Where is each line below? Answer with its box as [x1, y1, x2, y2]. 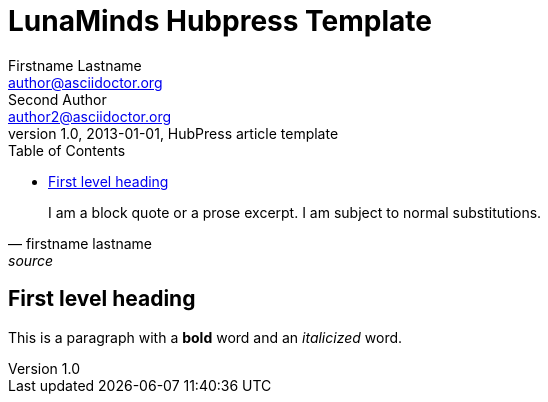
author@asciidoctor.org [8, 73, 163, 91]
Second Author [8, 90, 107, 108]
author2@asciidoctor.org [8, 107, 172, 125]
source [8, 251, 54, 269]
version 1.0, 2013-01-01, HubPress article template [8, 124, 339, 142]
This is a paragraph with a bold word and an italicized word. [8, 328, 403, 346]
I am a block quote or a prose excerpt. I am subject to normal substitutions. [48, 203, 542, 221]
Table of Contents [8, 141, 126, 159]
